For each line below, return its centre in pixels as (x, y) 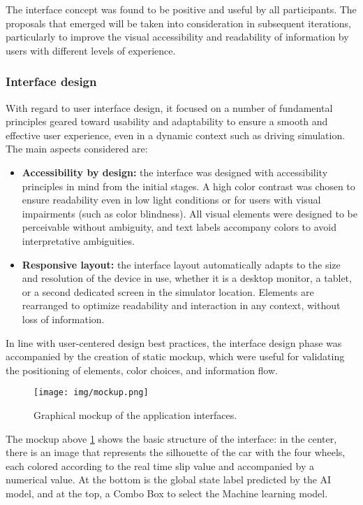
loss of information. (63, 319)
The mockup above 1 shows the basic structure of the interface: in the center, (171, 438)
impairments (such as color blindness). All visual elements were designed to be (190, 213)
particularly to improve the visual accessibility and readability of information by (177, 37)
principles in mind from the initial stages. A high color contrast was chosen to (188, 186)
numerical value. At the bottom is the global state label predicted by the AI (169, 479)
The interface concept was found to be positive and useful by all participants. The (181, 9)
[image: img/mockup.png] (91, 393)
